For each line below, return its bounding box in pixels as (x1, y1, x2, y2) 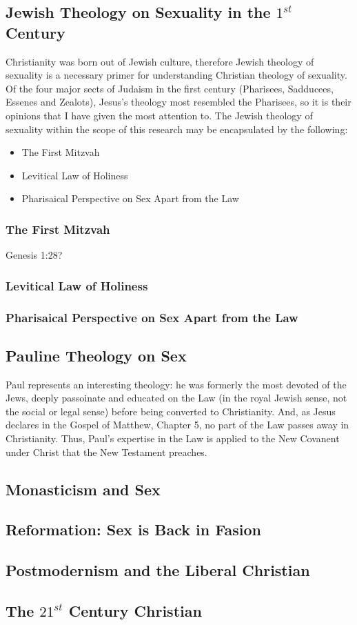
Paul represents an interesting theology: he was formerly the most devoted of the (6, 377, 347, 391)
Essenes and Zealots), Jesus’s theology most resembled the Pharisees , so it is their (6, 95, 351, 109)
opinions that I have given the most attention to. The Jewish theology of (6, 108, 313, 122)
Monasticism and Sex (6, 478, 161, 499)
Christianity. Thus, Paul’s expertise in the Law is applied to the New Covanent (6, 431, 340, 446)
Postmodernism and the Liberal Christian (6, 559, 310, 581)
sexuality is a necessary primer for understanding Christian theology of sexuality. (6, 68, 347, 82)
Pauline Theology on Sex (6, 344, 187, 366)
